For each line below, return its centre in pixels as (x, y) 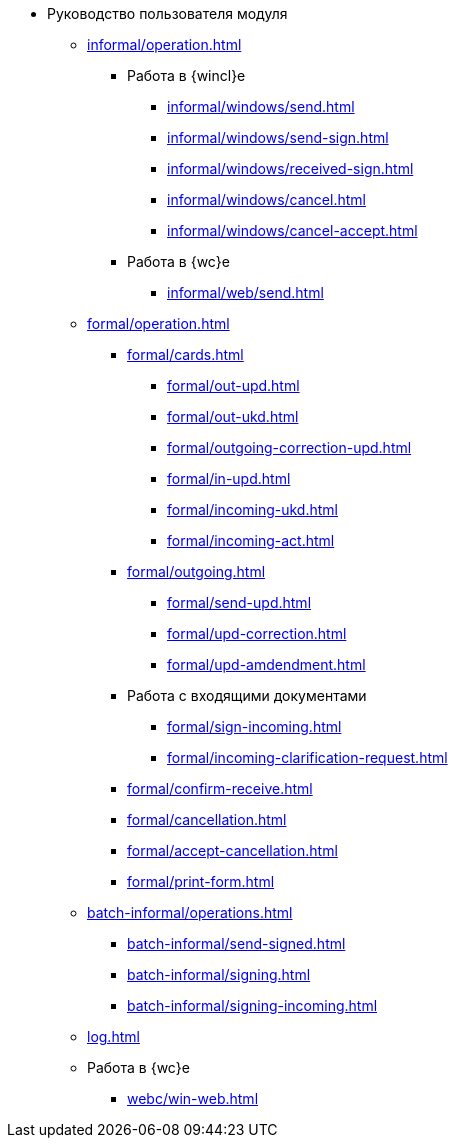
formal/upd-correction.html (257, 633)
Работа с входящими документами (247, 695)
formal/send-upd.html (239, 602)
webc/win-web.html (193, 1098)
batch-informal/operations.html (190, 912)
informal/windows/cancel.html (266, 199)
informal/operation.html (164, 44)
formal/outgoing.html (196, 571)
